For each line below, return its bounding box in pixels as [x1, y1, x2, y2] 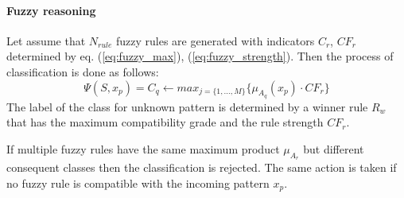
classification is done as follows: [6, 63, 159, 80]
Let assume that [6, 32, 86, 49]
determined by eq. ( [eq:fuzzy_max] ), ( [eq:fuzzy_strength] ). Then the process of [6, 48, 394, 64]
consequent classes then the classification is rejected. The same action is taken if [6, 159, 397, 176]
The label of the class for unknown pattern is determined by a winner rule [6, 98, 368, 115]
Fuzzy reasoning [6, 2, 96, 18]
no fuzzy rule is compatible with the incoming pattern [6, 174, 270, 191]
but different [303, 140, 364, 157]
